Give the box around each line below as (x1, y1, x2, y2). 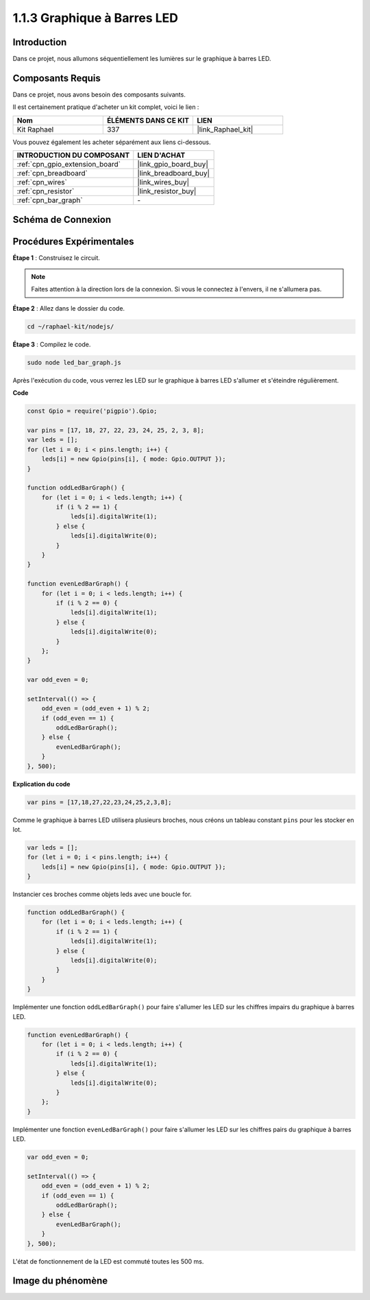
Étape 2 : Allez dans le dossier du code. (12, 304, 125, 312)
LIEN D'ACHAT (137, 151, 186, 160)
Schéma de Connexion (12, 213, 112, 226)
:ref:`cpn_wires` (16, 178, 68, 187)
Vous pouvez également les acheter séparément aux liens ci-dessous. (12, 138, 212, 146)
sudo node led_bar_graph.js (27, 359, 121, 366)
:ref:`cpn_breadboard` (16, 169, 88, 178)
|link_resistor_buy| (137, 186, 197, 196)
